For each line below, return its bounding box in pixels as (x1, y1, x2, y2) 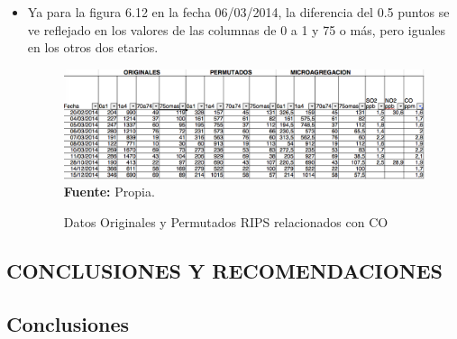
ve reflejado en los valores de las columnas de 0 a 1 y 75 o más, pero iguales (27, 20, 446, 39)
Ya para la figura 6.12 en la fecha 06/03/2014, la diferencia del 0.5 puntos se (27, 3, 450, 21)
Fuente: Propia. (63, 182, 155, 201)
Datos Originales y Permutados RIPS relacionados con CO (63, 212, 388, 231)
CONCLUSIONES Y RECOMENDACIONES (6, 256, 443, 284)
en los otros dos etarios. (27, 38, 159, 57)
